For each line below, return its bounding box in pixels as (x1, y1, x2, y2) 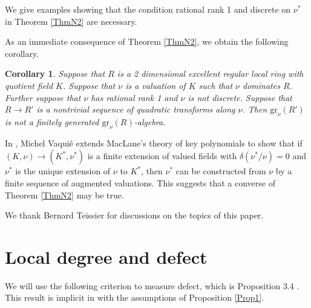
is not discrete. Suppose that (188, 91, 292, 103)
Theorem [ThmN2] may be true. (5, 188, 124, 201)
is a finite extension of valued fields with (87, 149, 237, 162)
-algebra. (134, 115, 166, 128)
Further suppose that (5, 91, 81, 103)
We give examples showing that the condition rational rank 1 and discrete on (5, 3, 291, 15)
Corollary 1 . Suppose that (5, 67, 105, 80)
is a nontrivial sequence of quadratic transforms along (36, 103, 235, 116)
